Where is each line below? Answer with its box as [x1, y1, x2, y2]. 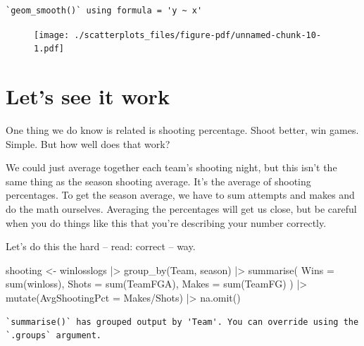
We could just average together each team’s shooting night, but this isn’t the [6, 160, 337, 175]
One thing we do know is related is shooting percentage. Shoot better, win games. [6, 123, 359, 137]
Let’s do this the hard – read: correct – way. [6, 239, 196, 254]
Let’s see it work [6, 82, 170, 111]
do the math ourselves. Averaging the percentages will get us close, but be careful [6, 202, 357, 216]
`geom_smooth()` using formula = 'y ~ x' [6, 6, 203, 16]
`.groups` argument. [6, 330, 102, 341]
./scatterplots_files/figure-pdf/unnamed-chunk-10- [74, 30, 322, 40]
